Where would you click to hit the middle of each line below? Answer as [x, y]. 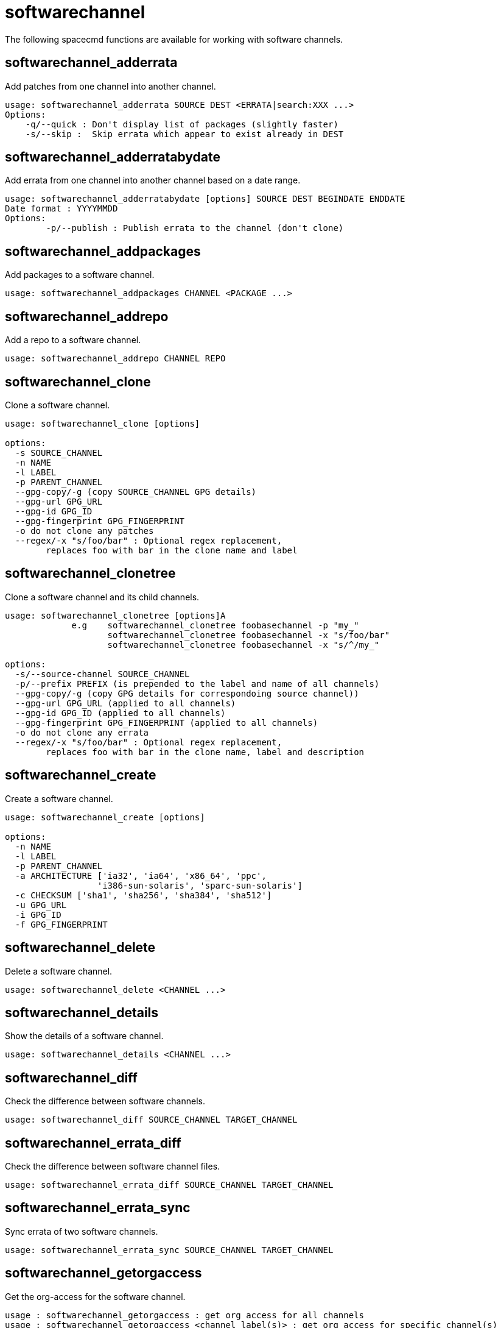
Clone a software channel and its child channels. [102, 597]
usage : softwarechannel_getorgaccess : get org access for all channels [185, 1315]
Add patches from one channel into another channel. [110, 86]
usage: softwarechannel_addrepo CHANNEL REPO [115, 359]
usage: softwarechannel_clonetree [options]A [115, 615]
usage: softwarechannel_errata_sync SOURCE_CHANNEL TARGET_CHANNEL [169, 1250]
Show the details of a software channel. [84, 1036]
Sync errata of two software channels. [82, 1231]
